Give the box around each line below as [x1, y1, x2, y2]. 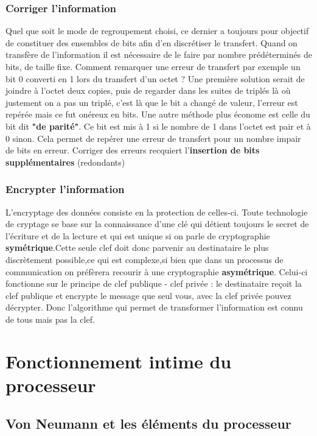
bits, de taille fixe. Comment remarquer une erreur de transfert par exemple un [5, 60, 301, 72]
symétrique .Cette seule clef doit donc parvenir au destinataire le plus [5, 241, 269, 254]
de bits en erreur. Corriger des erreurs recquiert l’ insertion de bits [5, 144, 260, 156]
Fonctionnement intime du [5, 348, 232, 373]
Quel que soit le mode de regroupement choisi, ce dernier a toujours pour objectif [5, 24, 309, 37]
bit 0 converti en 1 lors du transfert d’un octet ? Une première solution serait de [5, 72, 305, 85]
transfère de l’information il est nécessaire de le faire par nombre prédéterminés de [5, 48, 312, 61]
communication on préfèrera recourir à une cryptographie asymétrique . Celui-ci [5, 265, 308, 278]
